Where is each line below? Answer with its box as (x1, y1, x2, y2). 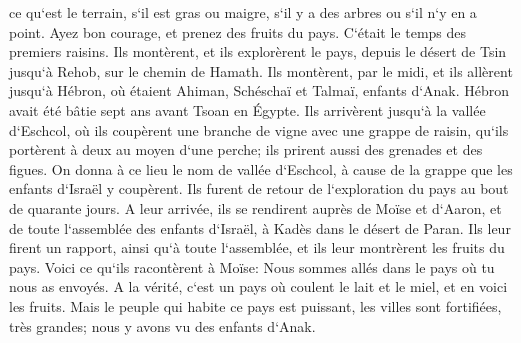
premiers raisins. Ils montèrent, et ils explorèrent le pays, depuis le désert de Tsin (9, 41, 507, 62)
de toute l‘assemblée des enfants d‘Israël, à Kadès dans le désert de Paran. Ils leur (9, 217, 511, 238)
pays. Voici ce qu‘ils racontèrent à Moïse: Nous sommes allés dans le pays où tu (9, 256, 495, 277)
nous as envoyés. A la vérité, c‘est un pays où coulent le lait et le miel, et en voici (9, 276, 508, 297)
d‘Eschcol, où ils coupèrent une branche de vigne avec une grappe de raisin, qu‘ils (9, 119, 509, 140)
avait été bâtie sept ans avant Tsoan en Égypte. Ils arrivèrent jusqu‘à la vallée (9, 99, 486, 120)
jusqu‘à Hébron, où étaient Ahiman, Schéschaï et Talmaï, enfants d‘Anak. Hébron (9, 80, 510, 101)
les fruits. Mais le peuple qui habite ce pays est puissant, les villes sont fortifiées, (9, 295, 502, 316)
